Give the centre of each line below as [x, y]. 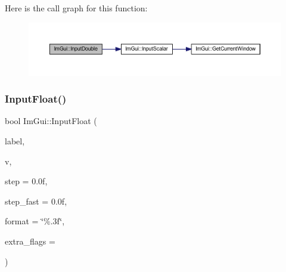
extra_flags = [30, 241]
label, [15, 140]
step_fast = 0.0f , [36, 201]
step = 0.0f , [26, 181]
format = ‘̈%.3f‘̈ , [35, 221]
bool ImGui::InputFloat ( [51, 121]
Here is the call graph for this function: [76, 8]
